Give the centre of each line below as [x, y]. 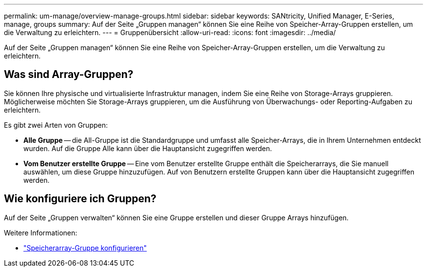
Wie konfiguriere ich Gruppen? [80, 199]
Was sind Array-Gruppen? [69, 75]
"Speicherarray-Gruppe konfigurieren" [85, 248]
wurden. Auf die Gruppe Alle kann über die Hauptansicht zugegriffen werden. [148, 148]
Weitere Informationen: [41, 232]
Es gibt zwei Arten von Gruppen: [56, 125]
